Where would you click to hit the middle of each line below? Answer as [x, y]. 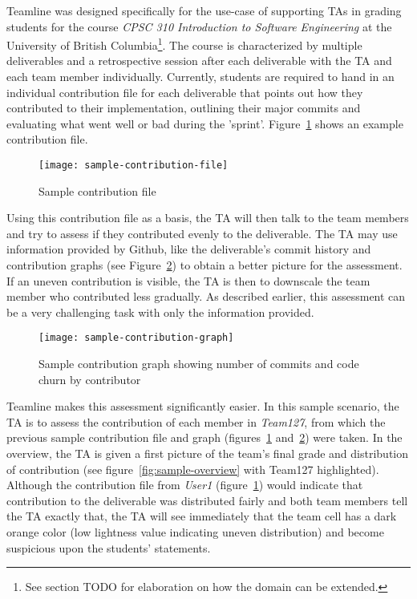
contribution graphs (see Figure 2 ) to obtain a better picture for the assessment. [204, 265]
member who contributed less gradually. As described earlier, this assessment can [206, 296]
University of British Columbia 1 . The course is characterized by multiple [184, 44]
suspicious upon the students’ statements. [109, 547]
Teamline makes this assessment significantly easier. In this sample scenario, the [203, 406]
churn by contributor [90, 379]
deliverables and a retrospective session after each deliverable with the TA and [199, 61]
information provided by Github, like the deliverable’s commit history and [189, 249]
